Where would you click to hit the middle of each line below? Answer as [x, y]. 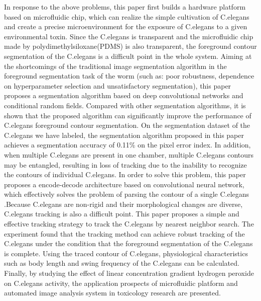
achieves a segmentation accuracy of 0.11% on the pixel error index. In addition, [127, 145]
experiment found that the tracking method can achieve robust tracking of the [124, 233]
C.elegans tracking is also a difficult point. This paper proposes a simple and [122, 214]
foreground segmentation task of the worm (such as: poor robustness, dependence [129, 76]
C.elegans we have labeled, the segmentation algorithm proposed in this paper [124, 135]
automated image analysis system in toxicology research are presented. [112, 293]
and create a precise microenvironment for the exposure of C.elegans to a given [126, 26]
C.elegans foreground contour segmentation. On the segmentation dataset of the [127, 125]
